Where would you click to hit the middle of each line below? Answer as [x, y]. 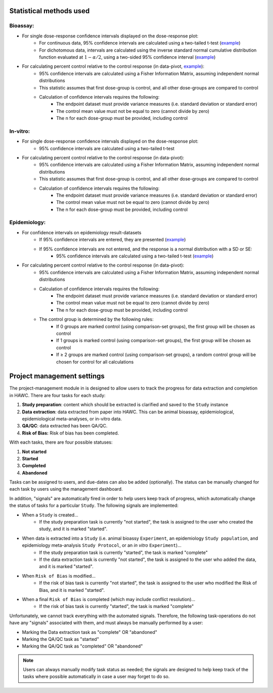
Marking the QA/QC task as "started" [61, 639]
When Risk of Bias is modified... [59, 576]
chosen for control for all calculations [95, 362]
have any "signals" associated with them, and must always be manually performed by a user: [106, 623]
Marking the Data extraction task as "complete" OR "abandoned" [90, 632]
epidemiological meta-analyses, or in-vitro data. [72, 419]
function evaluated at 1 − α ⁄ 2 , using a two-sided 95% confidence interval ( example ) [127, 57]
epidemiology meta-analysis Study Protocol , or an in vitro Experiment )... [102, 545]
